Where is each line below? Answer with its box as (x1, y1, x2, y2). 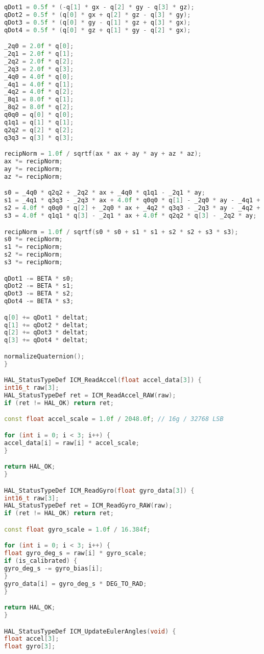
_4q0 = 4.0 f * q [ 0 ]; (4, 73, 74, 80)
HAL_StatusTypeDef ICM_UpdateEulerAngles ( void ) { (4, 627, 176, 635)
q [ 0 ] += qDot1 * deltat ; (4, 313, 88, 321)
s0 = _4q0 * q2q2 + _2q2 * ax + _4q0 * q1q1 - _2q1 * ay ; (4, 189, 205, 197)
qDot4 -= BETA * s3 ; (4, 298, 74, 305)
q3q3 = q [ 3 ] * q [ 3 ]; (4, 134, 74, 141)
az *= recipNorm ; (4, 173, 63, 180)
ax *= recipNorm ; (4, 158, 63, 165)
